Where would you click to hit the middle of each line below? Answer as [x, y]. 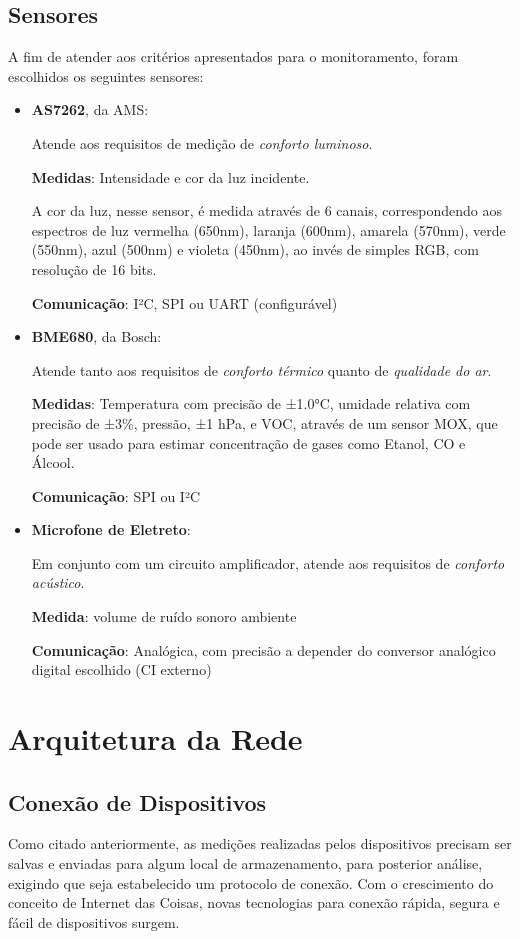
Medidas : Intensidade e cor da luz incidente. [170, 176]
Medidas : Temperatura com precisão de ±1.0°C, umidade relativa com [251, 403]
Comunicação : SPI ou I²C [116, 495]
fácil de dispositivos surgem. [94, 921]
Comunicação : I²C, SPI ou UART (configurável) [184, 302]
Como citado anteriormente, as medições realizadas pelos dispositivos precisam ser [260, 843]
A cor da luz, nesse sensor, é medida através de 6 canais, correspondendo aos [266, 210]
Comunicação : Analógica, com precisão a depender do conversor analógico [263, 649]
